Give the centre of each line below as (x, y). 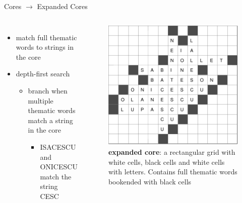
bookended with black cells (150, 181)
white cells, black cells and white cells (166, 162)
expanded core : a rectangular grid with (172, 151)
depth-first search (43, 74)
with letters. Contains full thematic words (173, 172)
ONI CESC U (59, 167)
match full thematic (46, 37)
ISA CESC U (58, 146)
